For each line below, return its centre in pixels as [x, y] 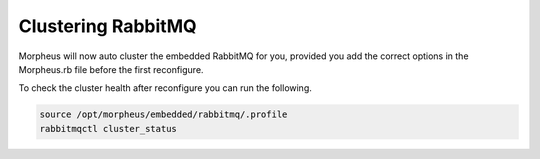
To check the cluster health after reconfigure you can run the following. [165, 88]
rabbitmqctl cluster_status [108, 128]
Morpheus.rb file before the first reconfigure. [111, 69]
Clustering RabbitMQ [107, 26]
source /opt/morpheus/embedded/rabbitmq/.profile [163, 114]
